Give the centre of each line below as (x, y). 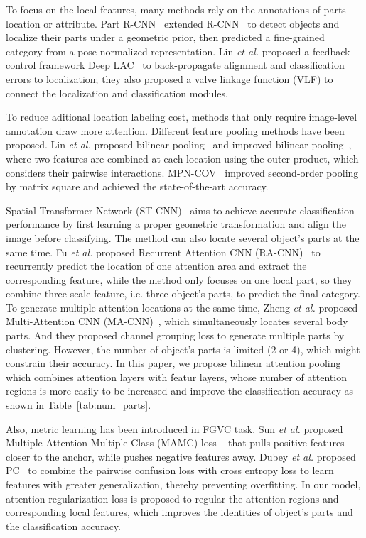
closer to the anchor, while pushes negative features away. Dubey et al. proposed (181, 456)
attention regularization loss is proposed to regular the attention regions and (172, 498)
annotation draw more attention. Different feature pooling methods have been (175, 130)
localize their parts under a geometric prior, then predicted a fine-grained (165, 37)
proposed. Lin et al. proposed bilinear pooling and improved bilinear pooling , (179, 144)
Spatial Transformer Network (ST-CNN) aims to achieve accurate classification (180, 210)
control (21, 65)
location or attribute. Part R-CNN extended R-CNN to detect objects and (173, 23)
